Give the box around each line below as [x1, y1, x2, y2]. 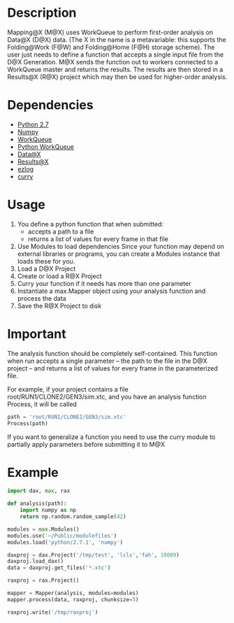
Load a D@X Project [17, 264, 76, 273]
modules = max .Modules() [7, 526, 80, 533]
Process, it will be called [7, 400, 77, 408]
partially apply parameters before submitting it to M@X [7, 440, 166, 448]
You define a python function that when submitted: [17, 220, 164, 228]
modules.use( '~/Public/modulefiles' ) [7, 532, 117, 539]
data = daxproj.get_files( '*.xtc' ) [7, 564, 111, 571]
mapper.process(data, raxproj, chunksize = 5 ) [7, 596, 139, 603]
